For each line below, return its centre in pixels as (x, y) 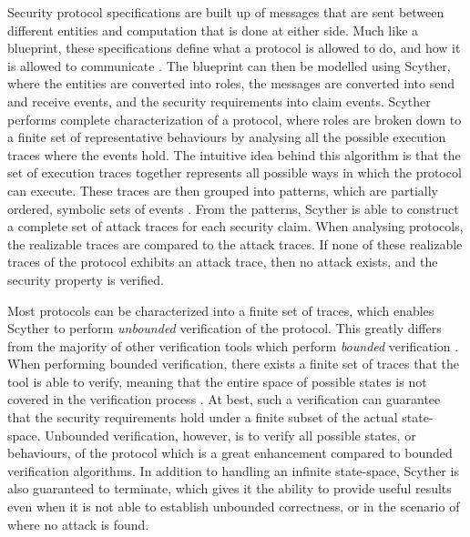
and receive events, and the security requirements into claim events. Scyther (219, 101)
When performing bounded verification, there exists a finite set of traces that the (233, 364)
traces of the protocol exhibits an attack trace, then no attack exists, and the (223, 262)
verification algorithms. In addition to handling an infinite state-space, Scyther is (233, 470)
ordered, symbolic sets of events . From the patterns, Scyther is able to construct (233, 208)
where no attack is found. (78, 524)
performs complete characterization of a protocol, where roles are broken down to (235, 119)
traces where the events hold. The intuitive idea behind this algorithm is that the (234, 154)
